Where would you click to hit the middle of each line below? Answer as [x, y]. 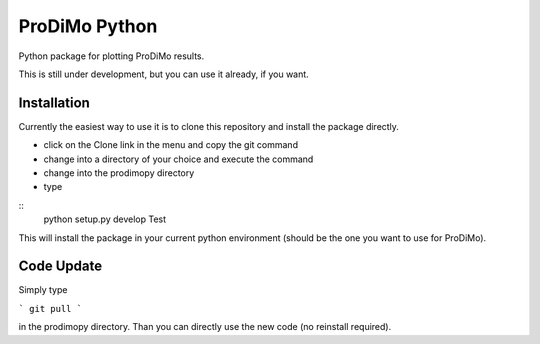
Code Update [60, 266]
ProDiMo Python [88, 26]
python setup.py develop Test [105, 219]
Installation [54, 102]
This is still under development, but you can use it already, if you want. [163, 74]
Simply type [43, 290]
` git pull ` [50, 308]
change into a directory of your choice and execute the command [178, 159]
